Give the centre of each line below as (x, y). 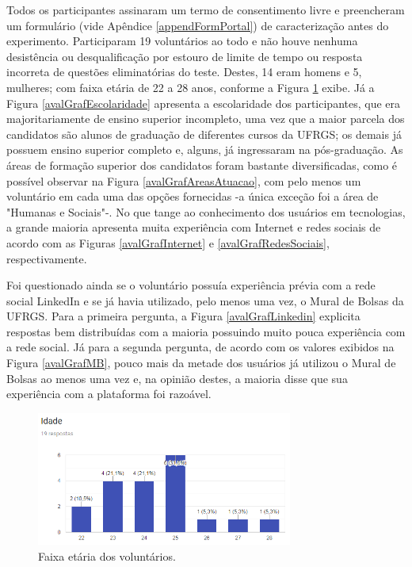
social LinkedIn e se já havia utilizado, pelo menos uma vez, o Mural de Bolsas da (205, 300)
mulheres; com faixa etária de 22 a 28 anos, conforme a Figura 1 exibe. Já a (191, 87)
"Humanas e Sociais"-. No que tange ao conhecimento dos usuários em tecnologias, (206, 211)
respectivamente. (47, 258)
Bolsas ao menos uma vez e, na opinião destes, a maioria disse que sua (177, 378)
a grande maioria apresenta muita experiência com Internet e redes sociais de (194, 227)
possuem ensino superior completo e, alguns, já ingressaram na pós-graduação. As (205, 149)
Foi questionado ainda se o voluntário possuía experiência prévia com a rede (191, 285)
